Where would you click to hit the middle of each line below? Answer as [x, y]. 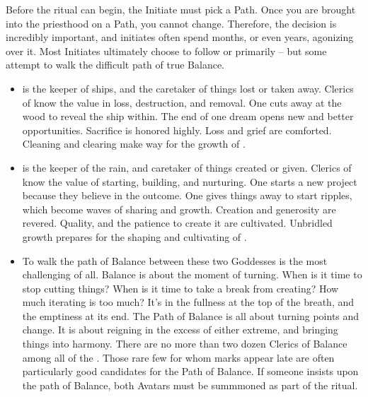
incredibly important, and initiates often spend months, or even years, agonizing [180, 37]
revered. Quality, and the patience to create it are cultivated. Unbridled [177, 223]
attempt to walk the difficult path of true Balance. [115, 65]
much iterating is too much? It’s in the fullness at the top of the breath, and [188, 302]
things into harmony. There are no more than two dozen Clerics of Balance [185, 344]
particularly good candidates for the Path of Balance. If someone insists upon [190, 371]
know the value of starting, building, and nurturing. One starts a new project [190, 181]
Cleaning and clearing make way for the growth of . [134, 144]
